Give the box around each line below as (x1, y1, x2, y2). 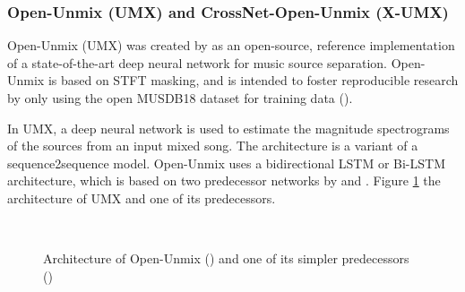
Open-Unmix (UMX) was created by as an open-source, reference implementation (7, 36, 455, 55)
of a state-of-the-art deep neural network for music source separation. (7, 53, 388, 72)
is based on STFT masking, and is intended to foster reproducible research (47, 71, 459, 90)
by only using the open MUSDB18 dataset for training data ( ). (7, 89, 353, 107)
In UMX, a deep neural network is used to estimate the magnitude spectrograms (7, 118, 450, 137)
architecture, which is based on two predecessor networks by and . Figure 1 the (7, 171, 441, 190)
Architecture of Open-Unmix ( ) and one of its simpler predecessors (43, 249, 409, 268)
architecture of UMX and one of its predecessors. (7, 188, 276, 207)
